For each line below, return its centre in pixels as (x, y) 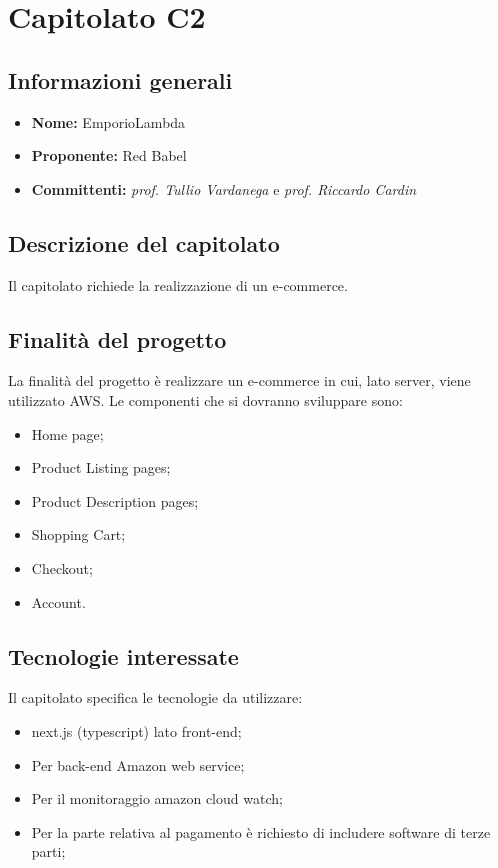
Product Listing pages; (101, 467)
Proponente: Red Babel (109, 155)
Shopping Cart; (78, 534)
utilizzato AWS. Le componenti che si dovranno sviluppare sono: (205, 399)
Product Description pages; (115, 500)
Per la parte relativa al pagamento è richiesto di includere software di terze (261, 831)
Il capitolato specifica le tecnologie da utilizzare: (155, 697)
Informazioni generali (120, 79)
